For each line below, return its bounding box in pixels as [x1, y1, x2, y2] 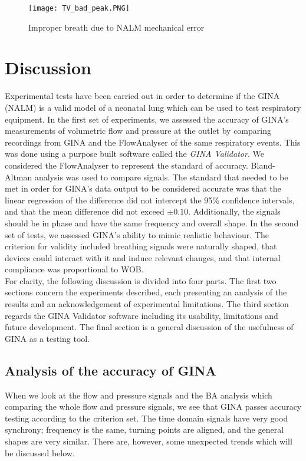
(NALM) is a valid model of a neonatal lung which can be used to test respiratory [5, 101, 301, 113]
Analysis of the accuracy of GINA [5, 361, 216, 379]
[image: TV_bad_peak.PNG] [28, 4, 130, 12]
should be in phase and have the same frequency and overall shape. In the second [5, 216, 299, 229]
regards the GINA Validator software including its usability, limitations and [5, 309, 278, 321]
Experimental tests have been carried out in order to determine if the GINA [5, 90, 280, 102]
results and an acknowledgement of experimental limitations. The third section [5, 298, 289, 310]
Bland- [251, 159, 275, 171]
